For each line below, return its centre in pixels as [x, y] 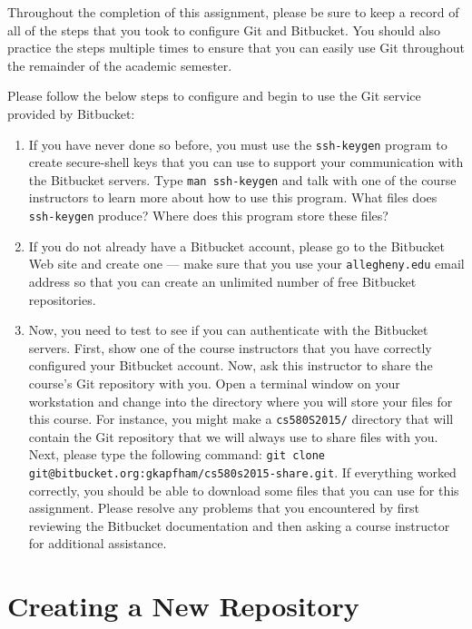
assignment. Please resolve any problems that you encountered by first [224, 508]
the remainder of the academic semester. [120, 65]
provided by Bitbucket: [71, 113]
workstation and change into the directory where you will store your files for [241, 401]
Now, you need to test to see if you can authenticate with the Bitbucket [228, 330]
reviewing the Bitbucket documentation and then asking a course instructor [239, 525]
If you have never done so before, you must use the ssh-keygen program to [238, 144]
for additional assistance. [98, 543]
